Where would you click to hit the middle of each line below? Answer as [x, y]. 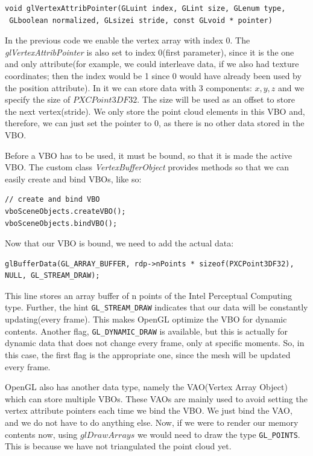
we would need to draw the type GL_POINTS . [219, 434]
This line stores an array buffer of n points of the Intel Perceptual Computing [148, 295]
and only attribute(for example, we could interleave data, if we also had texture [152, 64]
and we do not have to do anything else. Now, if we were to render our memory [152, 422]
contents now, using [41, 434]
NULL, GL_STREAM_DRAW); [52, 276]
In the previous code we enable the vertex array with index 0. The [128, 40]
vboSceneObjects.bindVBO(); [61, 223]
